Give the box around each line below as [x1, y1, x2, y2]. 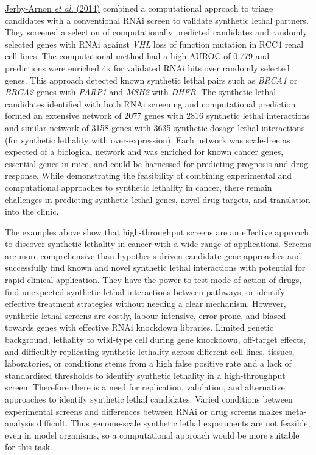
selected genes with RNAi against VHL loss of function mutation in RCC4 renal [5, 37, 304, 50]
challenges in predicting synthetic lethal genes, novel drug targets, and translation [5, 193, 311, 206]
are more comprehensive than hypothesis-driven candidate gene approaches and [5, 249, 301, 262]
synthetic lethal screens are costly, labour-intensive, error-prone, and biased [5, 309, 286, 321]
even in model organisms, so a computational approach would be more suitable [5, 428, 300, 441]
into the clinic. [5, 205, 59, 218]
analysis [5, 417, 34, 429]
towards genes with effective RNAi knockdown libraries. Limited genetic [5, 321, 273, 334]
